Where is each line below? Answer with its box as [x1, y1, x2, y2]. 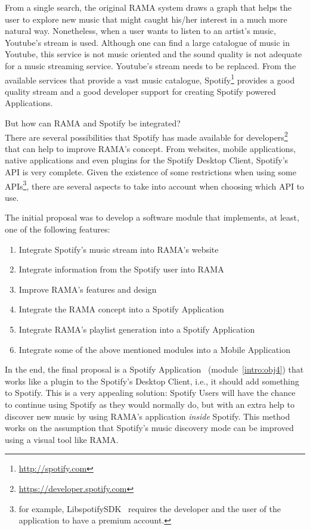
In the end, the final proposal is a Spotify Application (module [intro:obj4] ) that [5, 363, 304, 376]
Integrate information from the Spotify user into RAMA [18, 263, 224, 275]
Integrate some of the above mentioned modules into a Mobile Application [18, 343, 290, 355]
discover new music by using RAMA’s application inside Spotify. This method [5, 410, 290, 422]
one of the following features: [5, 223, 110, 235]
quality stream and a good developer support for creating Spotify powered [5, 85, 276, 97]
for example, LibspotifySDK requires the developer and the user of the [18, 502, 281, 514]
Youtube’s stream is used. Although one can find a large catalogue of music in [5, 36, 290, 48]
